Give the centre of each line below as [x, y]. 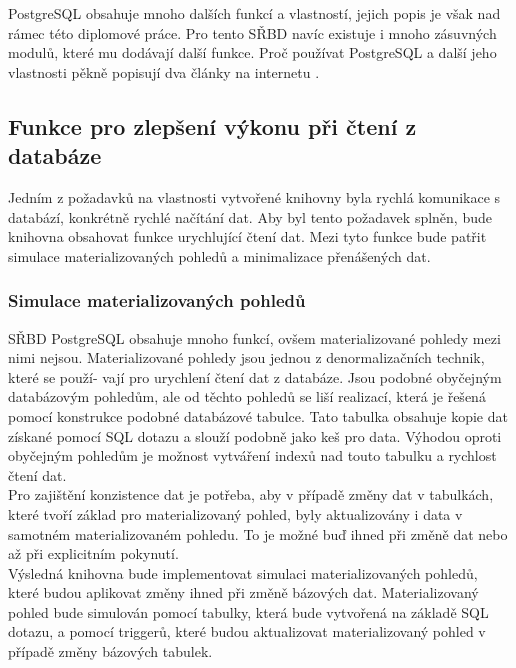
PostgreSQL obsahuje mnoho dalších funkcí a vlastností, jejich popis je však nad [254, 13]
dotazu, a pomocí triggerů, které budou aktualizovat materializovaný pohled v [247, 631]
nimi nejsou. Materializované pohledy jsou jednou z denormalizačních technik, [246, 357]
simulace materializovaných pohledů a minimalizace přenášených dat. [219, 255]
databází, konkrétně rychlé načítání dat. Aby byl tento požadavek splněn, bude [250, 216]
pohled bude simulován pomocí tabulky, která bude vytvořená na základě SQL [248, 611]
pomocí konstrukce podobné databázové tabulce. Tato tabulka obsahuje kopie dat [258, 415]
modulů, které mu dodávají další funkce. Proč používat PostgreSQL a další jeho [252, 52]
